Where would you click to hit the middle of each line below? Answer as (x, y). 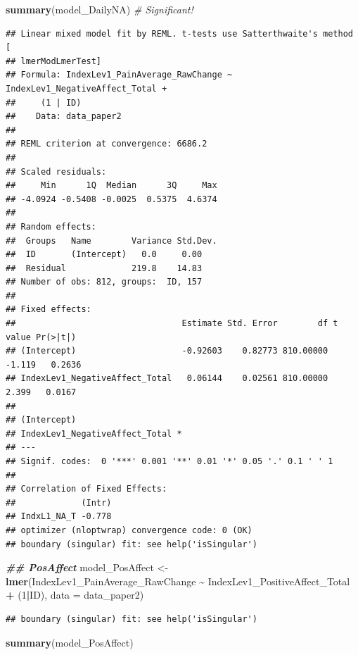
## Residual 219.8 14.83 (104, 268)
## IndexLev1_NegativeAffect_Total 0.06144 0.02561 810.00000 (167, 379)
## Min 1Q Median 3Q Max (111, 186)
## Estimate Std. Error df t (172, 324)
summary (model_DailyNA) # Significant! (100, 9)
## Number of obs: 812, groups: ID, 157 (104, 282)
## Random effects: (51, 226)
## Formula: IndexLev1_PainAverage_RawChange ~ (119, 75)
